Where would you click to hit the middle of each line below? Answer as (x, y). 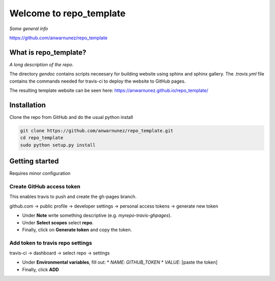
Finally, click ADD (40, 269)
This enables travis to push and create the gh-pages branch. (73, 197)
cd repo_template (42, 138)
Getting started (34, 161)
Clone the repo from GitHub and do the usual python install (71, 117)
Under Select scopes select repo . (58, 222)
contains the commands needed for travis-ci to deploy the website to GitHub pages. (98, 81)
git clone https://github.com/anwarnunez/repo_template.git (97, 131)
